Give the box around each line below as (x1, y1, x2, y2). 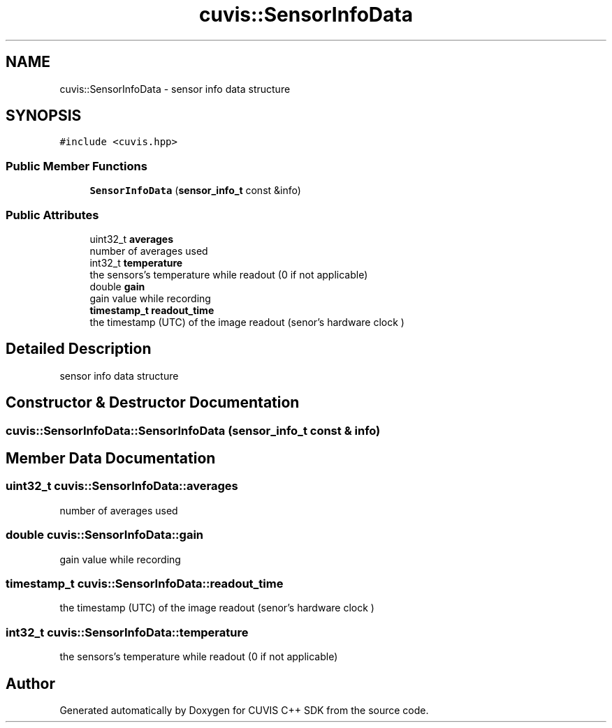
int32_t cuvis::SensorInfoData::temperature (6, 625, 249, 639)
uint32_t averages (89, 232, 174, 245)
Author (6, 674, 55, 692)
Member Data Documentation (6, 450, 216, 468)
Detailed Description (6, 340, 152, 358)
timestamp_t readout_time (89, 304, 214, 316)
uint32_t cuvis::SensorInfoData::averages (6, 479, 238, 493)
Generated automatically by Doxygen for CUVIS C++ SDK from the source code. (59, 704, 429, 716)
